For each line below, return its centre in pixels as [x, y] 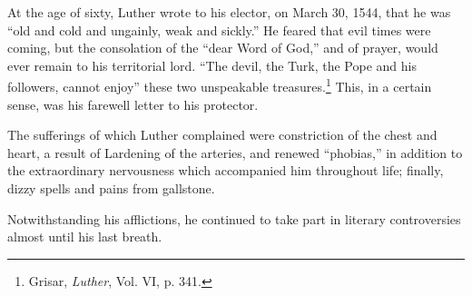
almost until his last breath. [85, 237]
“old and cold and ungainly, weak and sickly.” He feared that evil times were [219, 30]
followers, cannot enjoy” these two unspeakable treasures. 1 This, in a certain [220, 85]
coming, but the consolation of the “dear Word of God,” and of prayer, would [223, 48]
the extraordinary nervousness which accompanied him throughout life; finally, [226, 170]
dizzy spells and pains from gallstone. [111, 188]
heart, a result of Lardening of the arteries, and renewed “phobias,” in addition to [235, 152]
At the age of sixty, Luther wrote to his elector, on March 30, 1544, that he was [229, 12]
